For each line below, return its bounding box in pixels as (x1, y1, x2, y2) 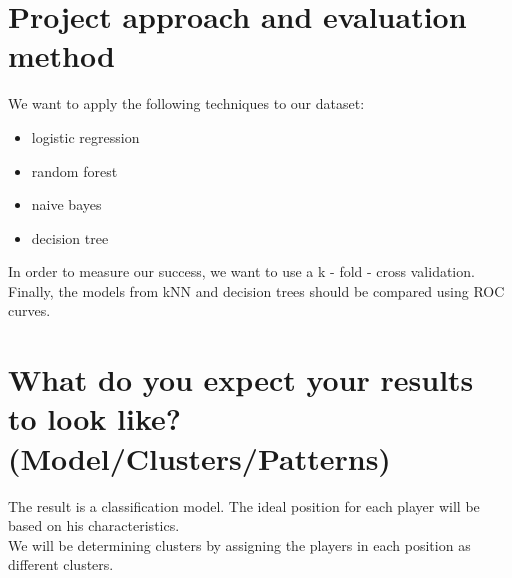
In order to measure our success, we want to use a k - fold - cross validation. (8, 261, 475, 282)
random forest (31, 160, 118, 181)
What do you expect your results (8, 359, 474, 400)
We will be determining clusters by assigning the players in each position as (8, 534, 471, 555)
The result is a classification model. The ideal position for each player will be (8, 495, 480, 516)
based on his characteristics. (8, 515, 180, 536)
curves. (8, 300, 51, 321)
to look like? (8, 398, 182, 439)
